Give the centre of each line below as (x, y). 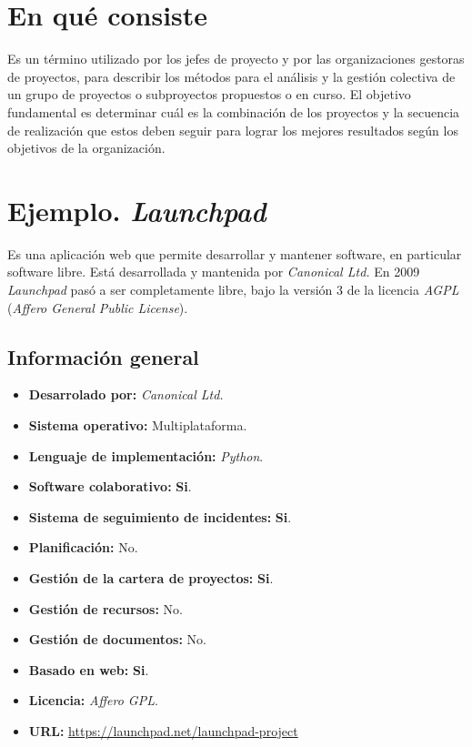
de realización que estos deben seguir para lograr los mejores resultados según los (233, 130)
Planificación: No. (83, 547)
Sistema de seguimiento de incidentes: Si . (160, 516)
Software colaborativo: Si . (110, 486)
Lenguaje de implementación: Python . (146, 455)
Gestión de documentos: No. (117, 639)
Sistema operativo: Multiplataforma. (138, 424)
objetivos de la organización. (86, 148)
